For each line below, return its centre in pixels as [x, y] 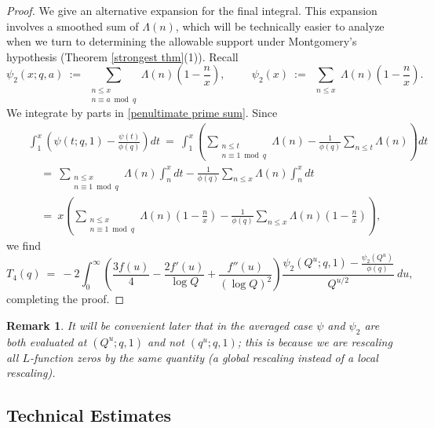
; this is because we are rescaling [315, 341]
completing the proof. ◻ [66, 299]
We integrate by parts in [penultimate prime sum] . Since [142, 113]
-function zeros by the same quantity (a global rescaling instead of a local [204, 357]
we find [24, 245]
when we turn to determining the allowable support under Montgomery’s [182, 41]
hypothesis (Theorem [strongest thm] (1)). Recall [122, 56]
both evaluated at [47, 341]
